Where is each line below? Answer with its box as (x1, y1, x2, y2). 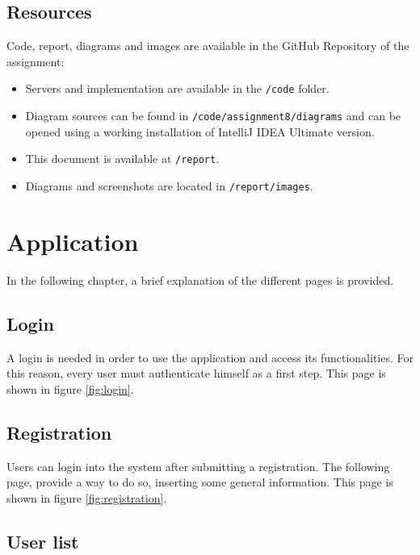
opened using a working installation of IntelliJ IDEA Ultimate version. (25, 123, 375, 140)
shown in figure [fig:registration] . (6, 489, 167, 506)
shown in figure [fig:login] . (6, 380, 134, 397)
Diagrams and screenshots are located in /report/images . (25, 177, 313, 194)
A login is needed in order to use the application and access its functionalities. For (6, 348, 414, 365)
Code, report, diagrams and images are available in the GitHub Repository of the (6, 37, 409, 54)
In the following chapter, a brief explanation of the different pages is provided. (6, 271, 394, 288)
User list (6, 528, 79, 553)
